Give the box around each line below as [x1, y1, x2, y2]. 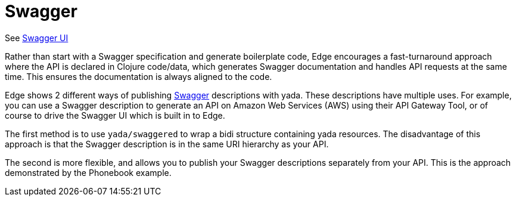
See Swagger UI [5, 32, 69, 43]
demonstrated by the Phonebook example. [5, 167, 172, 178]
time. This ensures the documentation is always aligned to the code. [5, 71, 272, 82]
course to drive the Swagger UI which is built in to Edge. [5, 110, 225, 120]
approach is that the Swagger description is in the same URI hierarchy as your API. [5, 138, 329, 149]
